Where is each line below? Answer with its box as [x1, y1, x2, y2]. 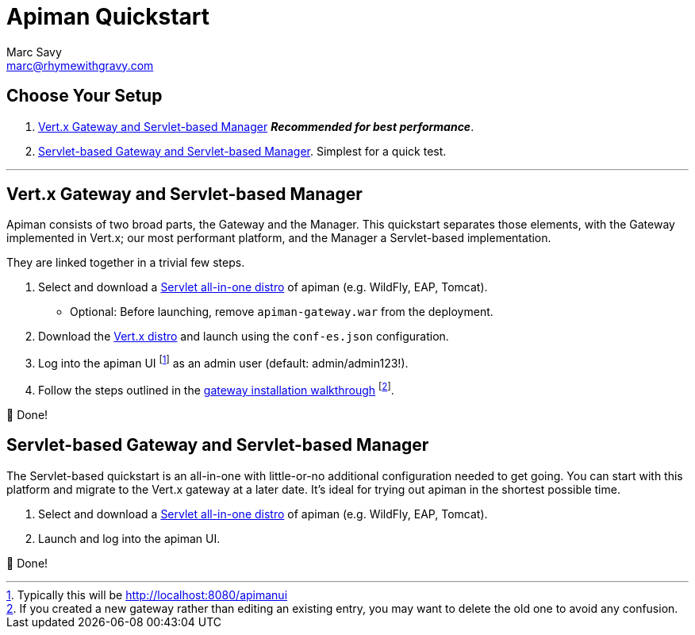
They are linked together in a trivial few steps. [6, 256, 245, 270]
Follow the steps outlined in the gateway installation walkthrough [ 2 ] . [38, 381, 394, 397]
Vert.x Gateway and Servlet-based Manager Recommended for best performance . [38, 119, 474, 133]
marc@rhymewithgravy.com [6, 58, 154, 72]
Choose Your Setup [6, 86, 163, 106]
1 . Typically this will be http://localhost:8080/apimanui [6, 587, 288, 602]
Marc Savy [6, 44, 62, 59]
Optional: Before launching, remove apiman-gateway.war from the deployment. [70, 305, 493, 319]
